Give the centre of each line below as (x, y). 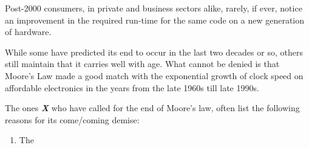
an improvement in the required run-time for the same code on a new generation (155, 20)
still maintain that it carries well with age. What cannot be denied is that (142, 64)
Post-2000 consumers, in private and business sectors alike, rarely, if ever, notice (154, 8)
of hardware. (28, 32)
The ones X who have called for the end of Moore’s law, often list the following (152, 108)
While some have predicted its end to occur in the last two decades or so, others (154, 52)
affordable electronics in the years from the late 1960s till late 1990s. (132, 87)
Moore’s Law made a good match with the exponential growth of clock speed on (154, 75)
